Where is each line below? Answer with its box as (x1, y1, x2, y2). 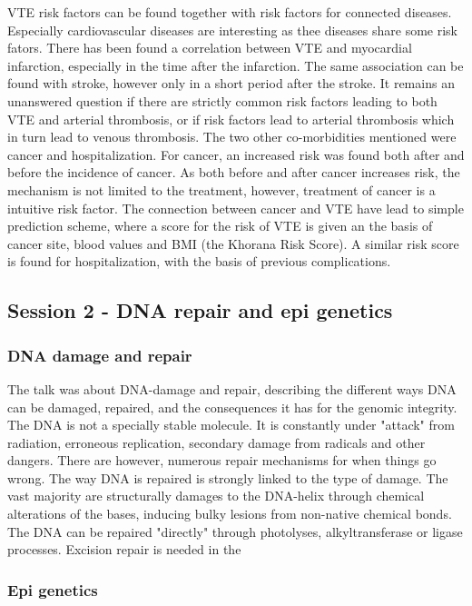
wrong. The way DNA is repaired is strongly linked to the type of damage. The (7, 468, 448, 487)
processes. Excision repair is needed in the (7, 540, 241, 559)
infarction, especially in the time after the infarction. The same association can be (7, 55, 464, 75)
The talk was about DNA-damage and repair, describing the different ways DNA (7, 379, 457, 398)
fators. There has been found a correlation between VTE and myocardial (7, 38, 412, 57)
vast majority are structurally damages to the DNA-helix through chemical (7, 486, 425, 505)
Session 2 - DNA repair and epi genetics (7, 296, 393, 324)
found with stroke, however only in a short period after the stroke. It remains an (7, 74, 455, 93)
